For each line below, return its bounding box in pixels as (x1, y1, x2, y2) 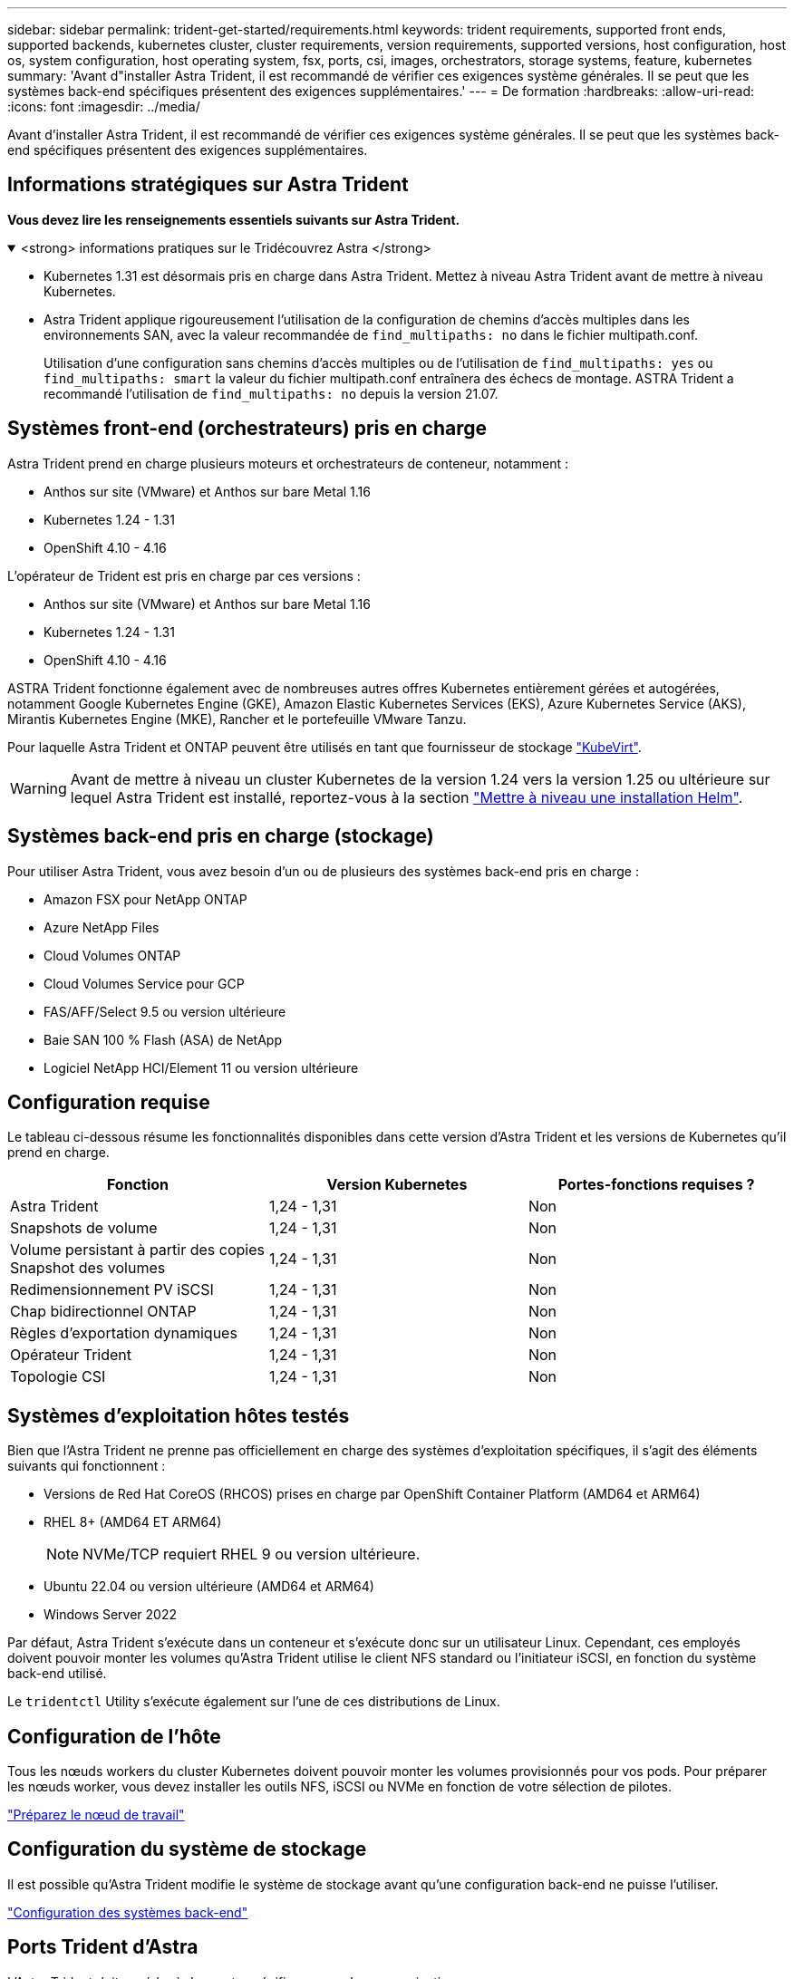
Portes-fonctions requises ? (557, 1175, 755, 1194)
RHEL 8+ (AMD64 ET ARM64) (44, 1514, 222, 1530)
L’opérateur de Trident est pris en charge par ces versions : (7, 567, 361, 584)
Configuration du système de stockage (7, 1838, 367, 1861)
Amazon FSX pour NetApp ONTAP (44, 891, 247, 907)
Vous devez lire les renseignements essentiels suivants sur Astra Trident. (7, 211, 460, 227)
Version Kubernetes (326, 1175, 468, 1194)
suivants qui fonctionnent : (7, 1458, 166, 1474)
